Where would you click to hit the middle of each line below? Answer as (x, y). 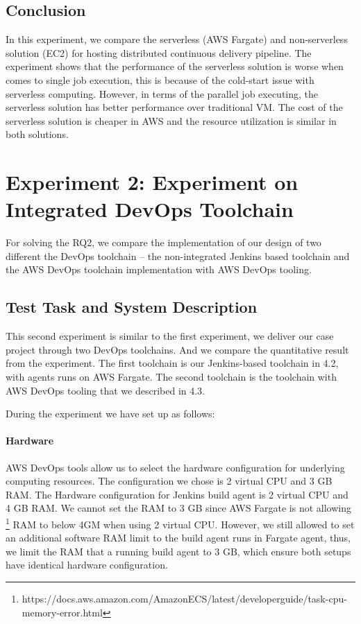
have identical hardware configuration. (87, 565)
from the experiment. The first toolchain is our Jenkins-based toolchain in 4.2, (172, 363)
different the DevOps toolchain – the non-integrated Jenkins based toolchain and (178, 255)
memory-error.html (62, 612)
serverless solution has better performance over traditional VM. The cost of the (174, 107)
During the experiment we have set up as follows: (110, 414)
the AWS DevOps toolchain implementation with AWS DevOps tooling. (159, 269)
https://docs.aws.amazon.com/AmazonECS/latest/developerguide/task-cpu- (184, 599)
